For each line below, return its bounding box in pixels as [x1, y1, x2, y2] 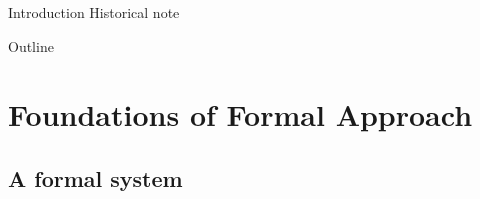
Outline [8, 35, 54, 56]
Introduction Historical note [8, 2, 180, 22]
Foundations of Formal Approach [8, 94, 473, 135]
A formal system [8, 162, 183, 193]
